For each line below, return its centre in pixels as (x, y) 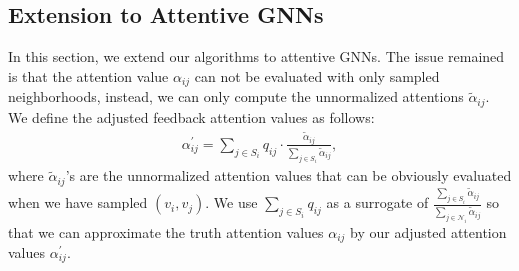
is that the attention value (88, 75)
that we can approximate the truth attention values (166, 231)
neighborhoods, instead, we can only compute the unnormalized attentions (236, 96)
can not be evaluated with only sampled (317, 75)
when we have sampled (78, 202)
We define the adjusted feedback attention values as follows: (191, 116)
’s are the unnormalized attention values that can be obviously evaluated (288, 175)
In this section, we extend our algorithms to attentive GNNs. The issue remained (256, 56)
